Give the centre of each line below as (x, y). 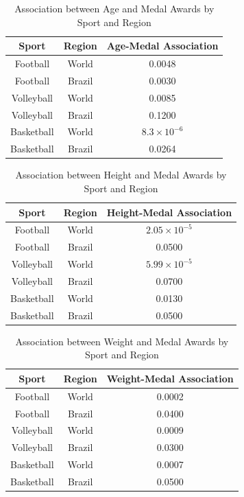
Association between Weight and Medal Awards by (122, 341)
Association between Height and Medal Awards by (121, 175)
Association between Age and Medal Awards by (114, 8)
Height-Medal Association (169, 212)
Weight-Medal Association (170, 378)
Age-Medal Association (162, 46)
